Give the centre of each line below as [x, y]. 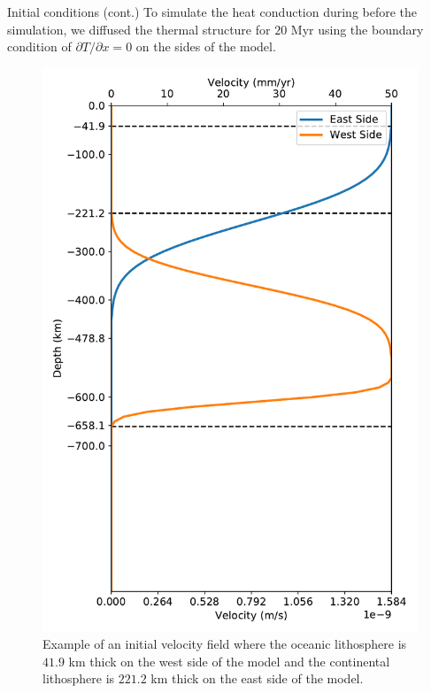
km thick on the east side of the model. [257, 678]
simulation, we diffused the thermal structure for [139, 29]
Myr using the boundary [357, 29]
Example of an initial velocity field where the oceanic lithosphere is [225, 643]
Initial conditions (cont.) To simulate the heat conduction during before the [212, 12]
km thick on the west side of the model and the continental [229, 661]
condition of [39, 46]
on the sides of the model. [206, 46]
